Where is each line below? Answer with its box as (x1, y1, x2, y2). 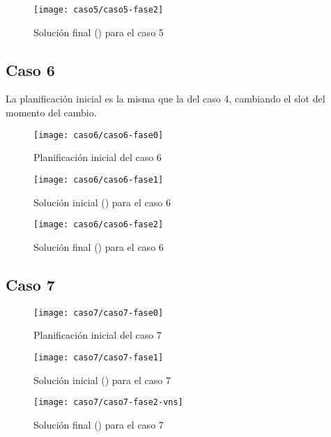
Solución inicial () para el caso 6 (33, 194, 171, 209)
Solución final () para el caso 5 (33, 24, 164, 39)
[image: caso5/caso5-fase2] (33, 5, 164, 15)
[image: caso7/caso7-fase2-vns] (33, 397, 183, 408)
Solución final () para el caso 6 (33, 239, 164, 254)
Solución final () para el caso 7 (33, 417, 164, 431)
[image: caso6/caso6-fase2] (33, 220, 164, 230)
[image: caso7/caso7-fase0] (33, 307, 164, 318)
